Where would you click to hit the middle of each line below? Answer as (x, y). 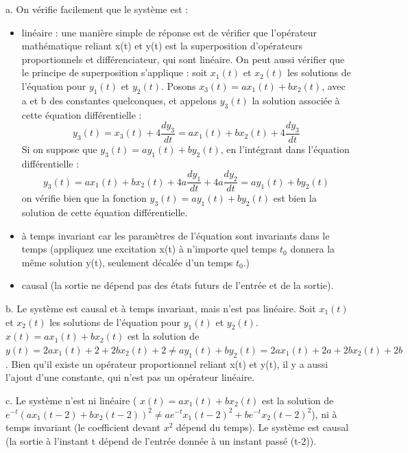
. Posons (179, 85)
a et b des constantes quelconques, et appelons (119, 100)
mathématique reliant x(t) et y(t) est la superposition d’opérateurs (162, 46)
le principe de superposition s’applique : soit (115, 72)
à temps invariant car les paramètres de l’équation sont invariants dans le (176, 235)
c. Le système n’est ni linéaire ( (71, 400)
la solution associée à (296, 100)
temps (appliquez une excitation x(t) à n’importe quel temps (149, 249)
